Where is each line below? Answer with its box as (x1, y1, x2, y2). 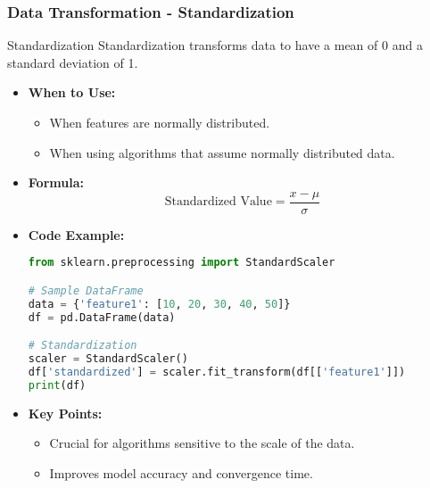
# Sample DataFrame (28, 284, 144, 297)
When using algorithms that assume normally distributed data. (49, 143, 395, 161)
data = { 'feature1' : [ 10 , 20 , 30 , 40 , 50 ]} (28, 297, 291, 310)
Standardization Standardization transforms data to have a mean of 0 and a (7, 36, 423, 54)
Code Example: (28, 225, 125, 244)
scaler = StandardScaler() (28, 352, 188, 366)
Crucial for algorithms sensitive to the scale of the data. (49, 434, 355, 452)
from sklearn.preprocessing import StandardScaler (28, 256, 335, 269)
